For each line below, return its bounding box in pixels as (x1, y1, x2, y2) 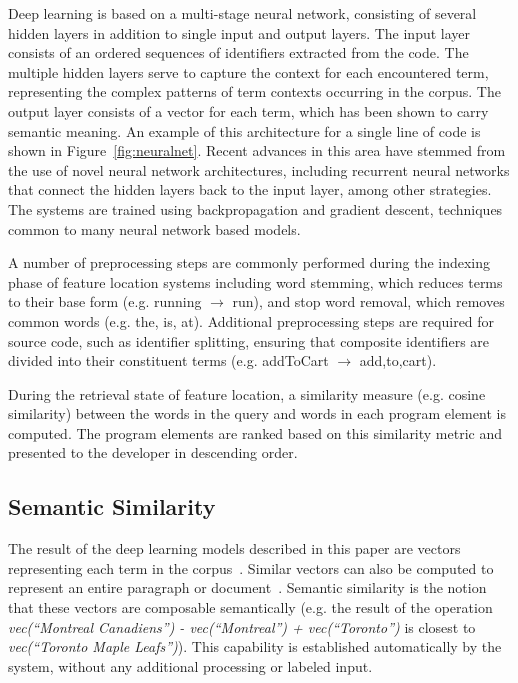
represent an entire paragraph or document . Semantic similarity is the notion (8, 577, 487, 598)
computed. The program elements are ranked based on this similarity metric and (8, 422, 503, 443)
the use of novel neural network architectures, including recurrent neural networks (8, 159, 510, 180)
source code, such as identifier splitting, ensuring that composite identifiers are (8, 330, 490, 351)
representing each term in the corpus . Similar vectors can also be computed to (8, 557, 494, 578)
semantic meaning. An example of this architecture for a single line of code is (8, 120, 481, 141)
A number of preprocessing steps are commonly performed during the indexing (8, 252, 491, 273)
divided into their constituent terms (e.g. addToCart (8, 350, 329, 371)
